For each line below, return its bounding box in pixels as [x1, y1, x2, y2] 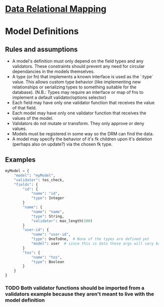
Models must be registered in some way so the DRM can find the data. [12, 131, 154, 137]
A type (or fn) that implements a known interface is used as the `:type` [12, 74, 154, 80]
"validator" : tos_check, [14, 177, 64, 182]
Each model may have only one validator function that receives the [12, 110, 146, 116]
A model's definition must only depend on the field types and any [12, 58, 144, 64]
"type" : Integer [31, 196, 64, 201]
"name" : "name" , [31, 209, 64, 214]
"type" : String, [31, 214, 64, 219]
